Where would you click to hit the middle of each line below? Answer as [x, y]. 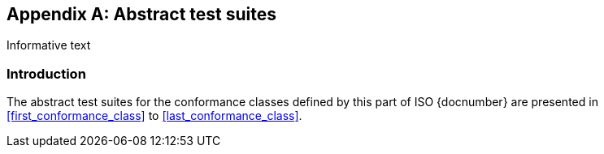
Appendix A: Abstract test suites [142, 14]
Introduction [46, 73]
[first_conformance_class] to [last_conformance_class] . [154, 116]
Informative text [49, 45]
